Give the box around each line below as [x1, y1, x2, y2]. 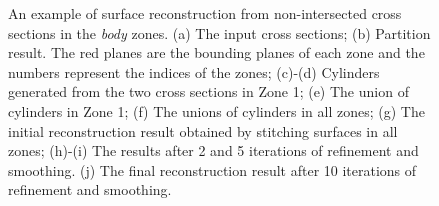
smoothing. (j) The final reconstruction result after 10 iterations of [8, 159, 417, 180]
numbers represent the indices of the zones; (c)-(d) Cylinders [8, 61, 380, 82]
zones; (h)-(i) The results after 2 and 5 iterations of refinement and [8, 140, 419, 161]
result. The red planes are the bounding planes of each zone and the [8, 42, 425, 63]
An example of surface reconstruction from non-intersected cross [8, 3, 402, 23]
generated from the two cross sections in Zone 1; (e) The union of [8, 81, 409, 102]
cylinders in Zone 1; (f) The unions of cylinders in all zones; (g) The [8, 100, 425, 121]
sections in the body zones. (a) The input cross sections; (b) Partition [8, 22, 431, 43]
